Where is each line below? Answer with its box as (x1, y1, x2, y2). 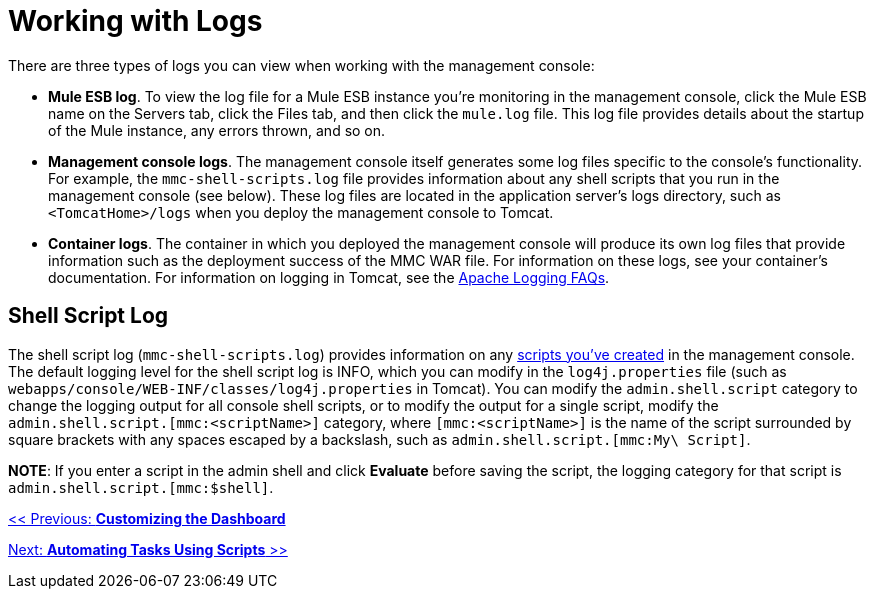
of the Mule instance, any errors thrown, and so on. (48, 121, 386, 139)
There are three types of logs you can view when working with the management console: (8, 56, 595, 74)
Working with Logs (8, 4, 263, 38)
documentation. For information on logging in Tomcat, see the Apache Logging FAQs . (48, 268, 610, 286)
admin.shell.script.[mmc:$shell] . (8, 478, 274, 496)
